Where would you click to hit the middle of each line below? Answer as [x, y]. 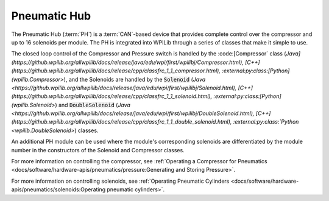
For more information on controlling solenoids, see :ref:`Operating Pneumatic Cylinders [120, 181]
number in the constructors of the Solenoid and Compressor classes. [98, 150]
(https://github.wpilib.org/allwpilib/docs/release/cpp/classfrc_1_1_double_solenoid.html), [122, 122]
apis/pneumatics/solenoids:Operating [58, 189]
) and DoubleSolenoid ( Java [93, 105]
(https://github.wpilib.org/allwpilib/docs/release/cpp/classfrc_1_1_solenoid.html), [112, 96]
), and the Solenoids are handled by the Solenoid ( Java [135, 79]
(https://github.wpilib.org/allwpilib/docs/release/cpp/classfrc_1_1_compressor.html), [116, 71]
